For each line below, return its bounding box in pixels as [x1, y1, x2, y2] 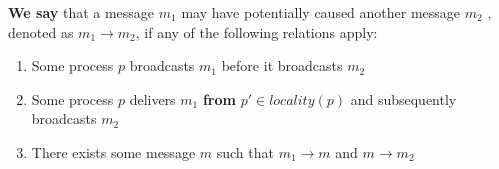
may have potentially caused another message [181, 2, 461, 22]
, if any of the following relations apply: [135, 21, 378, 42]
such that [216, 141, 274, 162]
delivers [129, 88, 176, 109]
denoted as [8, 21, 74, 42]
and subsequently [350, 88, 457, 109]
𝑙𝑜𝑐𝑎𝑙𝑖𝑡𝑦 [269, 93, 315, 108]
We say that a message [8, 2, 155, 22]
